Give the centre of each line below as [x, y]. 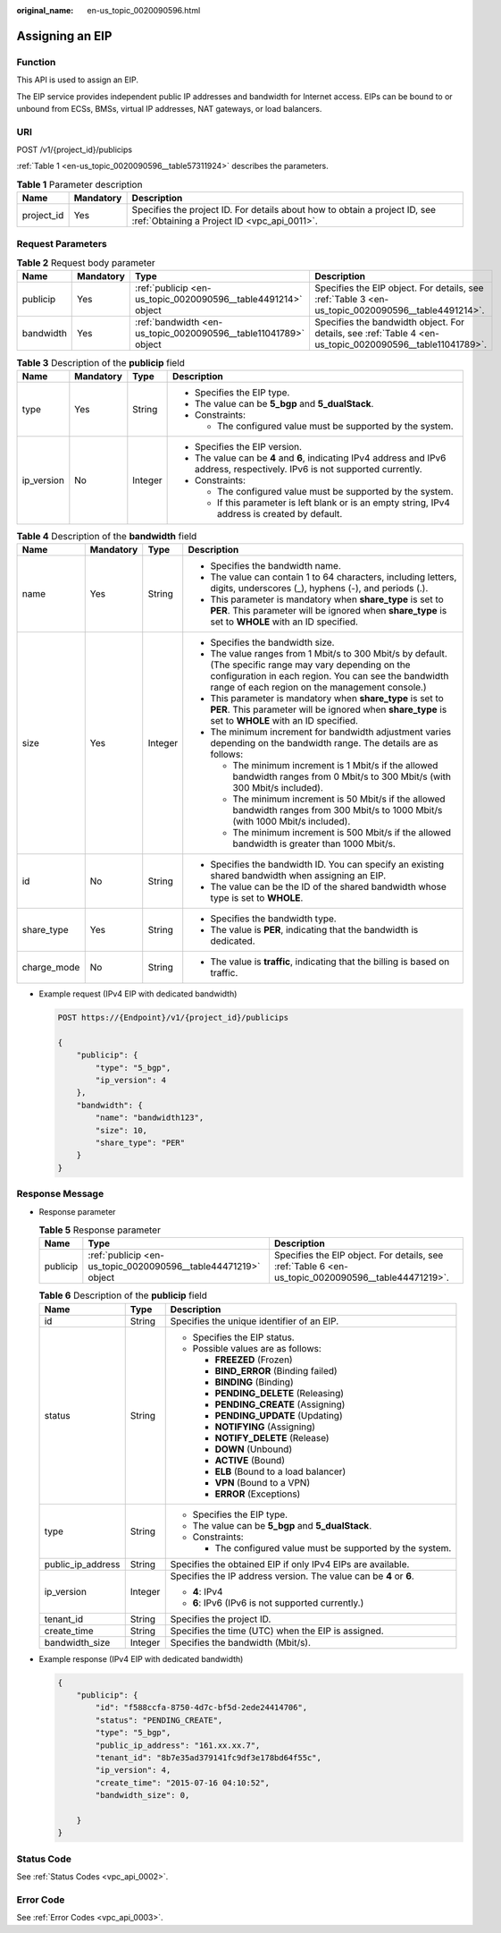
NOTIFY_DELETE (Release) [272, 1437]
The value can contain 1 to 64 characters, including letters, [334, 577]
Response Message [60, 1194]
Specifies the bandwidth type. [273, 919]
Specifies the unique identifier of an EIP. [255, 1321]
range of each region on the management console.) [319, 687]
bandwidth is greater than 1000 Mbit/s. [314, 844]
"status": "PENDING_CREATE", [159, 1720]
